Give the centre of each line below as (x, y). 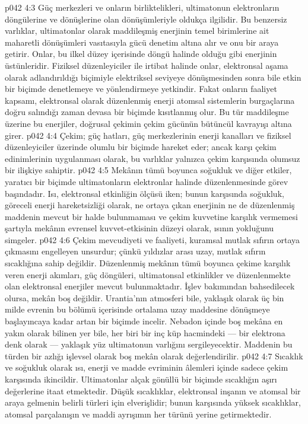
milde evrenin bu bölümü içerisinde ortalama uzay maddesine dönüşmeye (137, 309)
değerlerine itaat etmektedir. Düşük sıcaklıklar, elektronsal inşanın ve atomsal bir (153, 390)
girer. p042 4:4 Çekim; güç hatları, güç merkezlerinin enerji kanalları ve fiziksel (148, 135)
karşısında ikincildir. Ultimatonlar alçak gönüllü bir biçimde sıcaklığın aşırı (141, 379)
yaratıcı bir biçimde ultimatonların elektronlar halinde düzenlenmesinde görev (147, 181)
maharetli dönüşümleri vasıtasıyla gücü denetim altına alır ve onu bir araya (142, 42)
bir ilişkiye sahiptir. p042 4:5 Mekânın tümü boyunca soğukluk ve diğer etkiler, (148, 170)
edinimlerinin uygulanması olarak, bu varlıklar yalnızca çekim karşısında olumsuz (153, 158)
